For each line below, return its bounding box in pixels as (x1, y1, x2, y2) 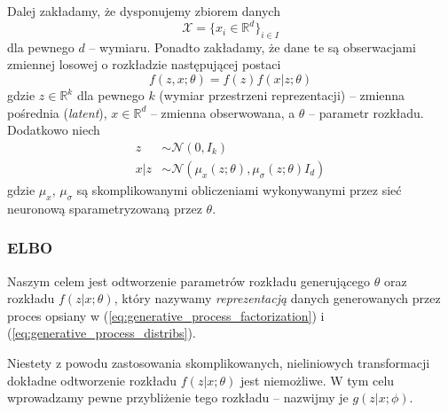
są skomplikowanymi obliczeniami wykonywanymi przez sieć (76, 180, 402, 199)
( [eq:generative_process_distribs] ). (7, 323, 196, 342)
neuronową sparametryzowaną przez (7, 199, 202, 217)
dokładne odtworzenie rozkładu (7, 370, 177, 389)
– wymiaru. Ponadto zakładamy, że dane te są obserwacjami (89, 37, 416, 56)
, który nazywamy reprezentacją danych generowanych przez (114, 289, 441, 308)
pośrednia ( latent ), (7, 103, 107, 121)
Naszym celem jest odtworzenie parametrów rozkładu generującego (7, 271, 371, 290)
